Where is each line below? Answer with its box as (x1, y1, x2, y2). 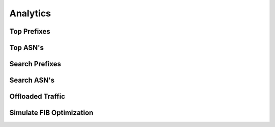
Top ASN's (9, 43, 44, 52)
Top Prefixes (9, 27, 50, 36)
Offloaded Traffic (9, 92, 66, 101)
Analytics (9, 8, 51, 19)
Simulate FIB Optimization (9, 109, 94, 117)
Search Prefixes (9, 60, 61, 68)
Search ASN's (9, 76, 54, 85)
